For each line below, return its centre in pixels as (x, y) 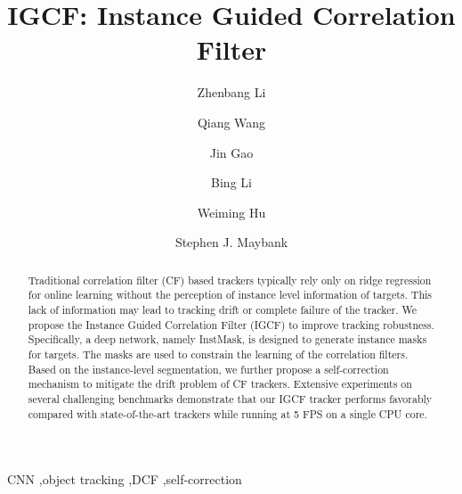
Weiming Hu (231, 212)
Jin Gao (231, 152)
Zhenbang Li (231, 92)
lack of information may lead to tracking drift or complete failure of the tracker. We (223, 309)
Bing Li (231, 182)
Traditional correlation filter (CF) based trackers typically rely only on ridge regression (230, 280)
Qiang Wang (231, 122)
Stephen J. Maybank (231, 242)
